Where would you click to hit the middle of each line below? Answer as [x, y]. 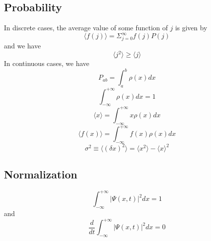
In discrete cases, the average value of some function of [86, 28]
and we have [22, 46]
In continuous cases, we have [47, 63]
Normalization [41, 174]
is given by [191, 28]
